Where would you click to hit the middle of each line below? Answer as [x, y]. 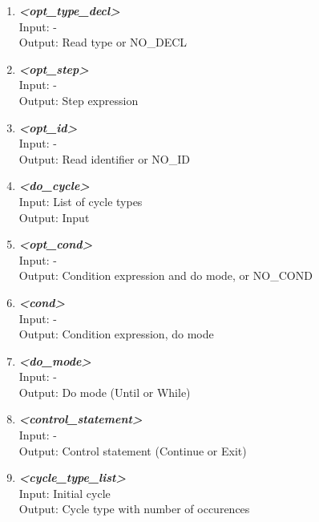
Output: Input [54, 217]
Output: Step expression [79, 100]
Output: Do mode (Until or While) [105, 392]
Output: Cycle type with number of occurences [134, 509]
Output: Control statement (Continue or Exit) [133, 450]
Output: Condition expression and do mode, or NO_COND [166, 275]
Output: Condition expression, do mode [116, 334]
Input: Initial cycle [65, 493]
